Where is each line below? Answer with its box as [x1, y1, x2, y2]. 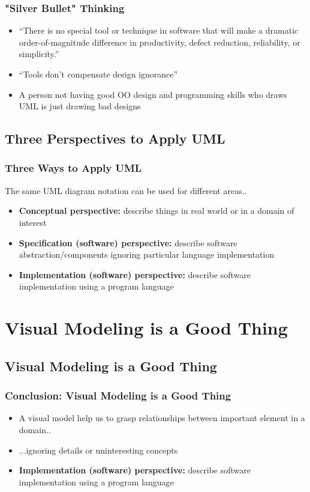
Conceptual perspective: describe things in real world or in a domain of [19, 204, 294, 217]
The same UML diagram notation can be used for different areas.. [5, 184, 247, 196]
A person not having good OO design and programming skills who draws [19, 88, 287, 100]
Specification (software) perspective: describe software [19, 236, 237, 249]
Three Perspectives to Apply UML [5, 129, 225, 148]
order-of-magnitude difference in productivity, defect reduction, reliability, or [19, 35, 300, 48]
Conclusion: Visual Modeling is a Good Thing [5, 388, 231, 403]
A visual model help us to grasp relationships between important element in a [19, 412, 305, 424]
